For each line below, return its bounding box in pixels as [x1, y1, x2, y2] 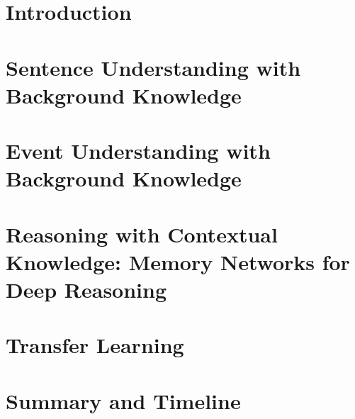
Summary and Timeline [6, 386, 241, 415]
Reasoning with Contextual [6, 219, 278, 248]
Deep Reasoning [6, 275, 167, 304]
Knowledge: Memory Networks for [6, 247, 350, 276]
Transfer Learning [6, 330, 184, 359]
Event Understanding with [6, 136, 271, 165]
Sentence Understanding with [6, 52, 301, 82]
